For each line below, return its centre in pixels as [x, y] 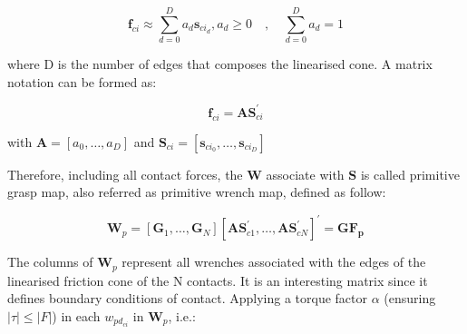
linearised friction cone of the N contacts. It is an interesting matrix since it [218, 280]
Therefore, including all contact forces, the [125, 174]
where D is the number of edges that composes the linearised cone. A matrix [220, 64]
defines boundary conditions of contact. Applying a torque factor [187, 298]
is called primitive [410, 174]
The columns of [50, 262]
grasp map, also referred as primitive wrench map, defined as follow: [197, 192]
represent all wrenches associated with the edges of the [274, 262]
